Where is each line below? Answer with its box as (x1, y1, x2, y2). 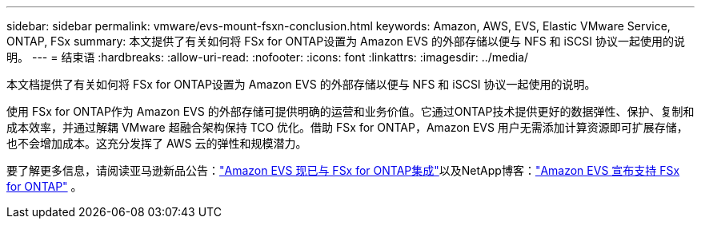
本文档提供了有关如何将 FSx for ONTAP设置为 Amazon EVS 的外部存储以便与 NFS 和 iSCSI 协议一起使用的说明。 (6, 77, 596, 91)
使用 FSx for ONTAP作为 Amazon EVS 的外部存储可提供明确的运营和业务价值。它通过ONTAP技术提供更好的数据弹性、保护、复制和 (6, 105, 695, 118)
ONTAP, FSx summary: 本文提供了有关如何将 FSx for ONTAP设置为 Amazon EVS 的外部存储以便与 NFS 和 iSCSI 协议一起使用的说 (6, 34, 685, 48)
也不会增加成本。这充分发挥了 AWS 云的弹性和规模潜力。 (6, 136, 307, 150)
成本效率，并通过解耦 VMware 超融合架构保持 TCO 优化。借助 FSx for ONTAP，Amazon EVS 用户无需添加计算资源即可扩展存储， (6, 120, 688, 134)
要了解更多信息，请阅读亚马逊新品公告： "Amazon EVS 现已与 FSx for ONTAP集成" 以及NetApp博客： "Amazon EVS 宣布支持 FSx (6, 164, 680, 177)
